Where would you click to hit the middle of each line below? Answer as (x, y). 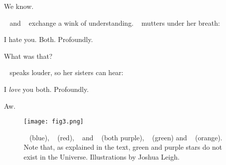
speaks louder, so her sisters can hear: (66, 72)
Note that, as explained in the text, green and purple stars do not (123, 147)
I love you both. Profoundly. (47, 89)
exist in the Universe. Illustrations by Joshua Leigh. (102, 157)
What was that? (28, 56)
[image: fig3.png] (54, 122)
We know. (19, 6)
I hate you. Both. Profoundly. (48, 39)
